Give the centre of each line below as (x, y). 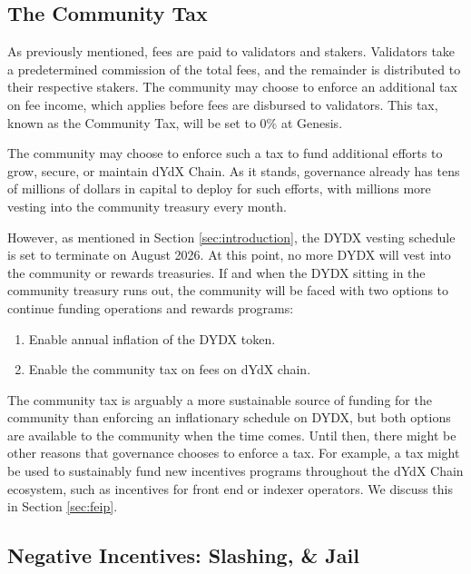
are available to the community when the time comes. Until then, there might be (232, 435)
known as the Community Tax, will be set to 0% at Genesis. (175, 122)
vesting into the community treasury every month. (147, 206)
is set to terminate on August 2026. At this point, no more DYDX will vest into (229, 255)
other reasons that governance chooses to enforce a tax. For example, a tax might (234, 453)
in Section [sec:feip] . (63, 506)
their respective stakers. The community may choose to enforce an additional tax (232, 87)
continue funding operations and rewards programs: (151, 307)
